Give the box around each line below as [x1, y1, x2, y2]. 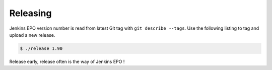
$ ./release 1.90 [20, 45, 63, 51]
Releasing [9, 8, 52, 19]
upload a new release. [9, 32, 55, 38]
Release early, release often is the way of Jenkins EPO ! [9, 58, 125, 64]
